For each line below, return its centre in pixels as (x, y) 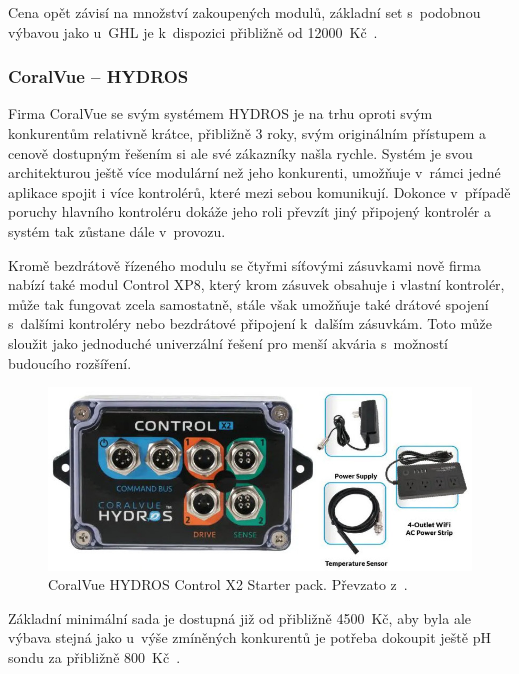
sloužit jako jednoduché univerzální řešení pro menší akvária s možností (228, 342)
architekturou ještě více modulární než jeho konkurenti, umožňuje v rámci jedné (254, 172)
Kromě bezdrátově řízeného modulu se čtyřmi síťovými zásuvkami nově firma (244, 264)
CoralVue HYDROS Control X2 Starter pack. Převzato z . (228, 584)
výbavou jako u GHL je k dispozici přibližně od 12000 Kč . (193, 31)
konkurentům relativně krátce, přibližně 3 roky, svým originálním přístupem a (247, 133)
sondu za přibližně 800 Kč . (94, 657)
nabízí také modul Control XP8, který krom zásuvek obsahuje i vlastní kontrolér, (256, 284)
